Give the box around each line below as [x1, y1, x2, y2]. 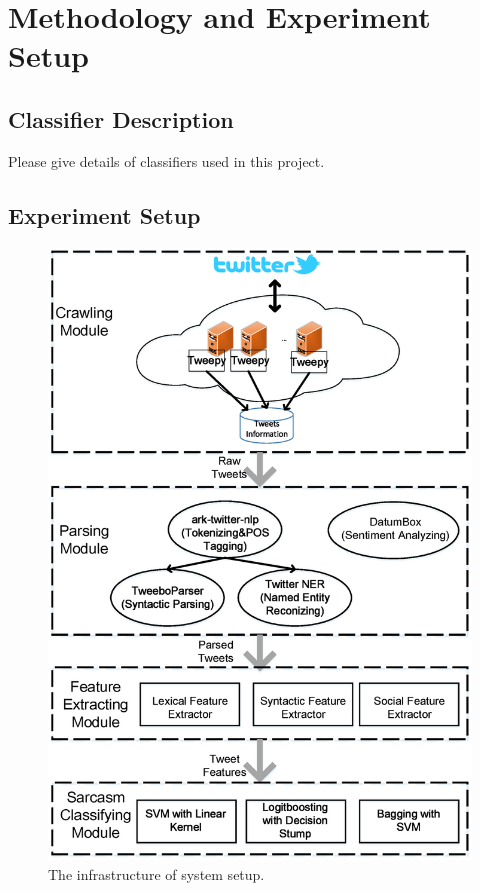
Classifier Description [8, 103, 234, 134]
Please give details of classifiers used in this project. [8, 150, 325, 171]
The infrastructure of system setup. [48, 863, 265, 884]
